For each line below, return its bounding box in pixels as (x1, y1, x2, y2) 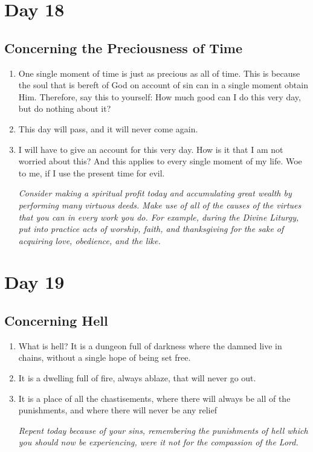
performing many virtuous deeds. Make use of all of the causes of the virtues (18, 198, 302, 211)
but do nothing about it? (18, 102, 111, 115)
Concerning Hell (4, 311, 108, 330)
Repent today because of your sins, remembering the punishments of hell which (18, 424, 308, 436)
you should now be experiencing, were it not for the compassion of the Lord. (18, 436, 298, 448)
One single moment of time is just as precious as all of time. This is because (18, 66, 300, 79)
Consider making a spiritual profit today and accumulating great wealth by (18, 187, 292, 199)
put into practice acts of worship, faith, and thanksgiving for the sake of (18, 222, 284, 235)
